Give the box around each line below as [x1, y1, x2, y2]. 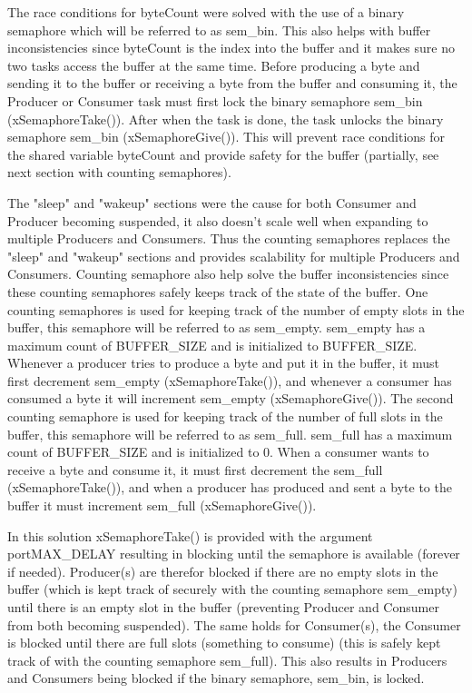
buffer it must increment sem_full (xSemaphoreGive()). [7, 496, 317, 515]
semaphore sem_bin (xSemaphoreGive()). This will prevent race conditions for [7, 127, 446, 146]
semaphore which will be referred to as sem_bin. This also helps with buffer [7, 20, 431, 39]
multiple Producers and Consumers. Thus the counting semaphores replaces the [7, 229, 450, 248]
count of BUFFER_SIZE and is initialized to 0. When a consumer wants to [7, 442, 429, 461]
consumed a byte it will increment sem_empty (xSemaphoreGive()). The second [7, 389, 454, 408]
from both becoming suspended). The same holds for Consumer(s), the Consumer [7, 615, 461, 634]
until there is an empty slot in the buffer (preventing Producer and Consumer [7, 598, 439, 616]
